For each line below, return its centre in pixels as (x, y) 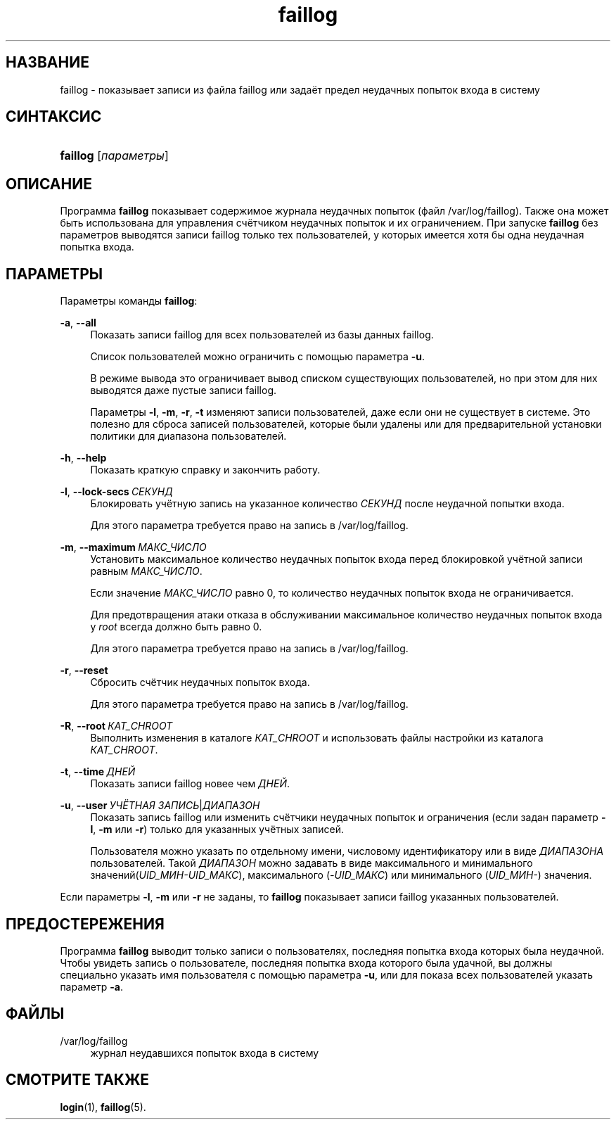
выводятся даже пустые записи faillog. (184, 390)
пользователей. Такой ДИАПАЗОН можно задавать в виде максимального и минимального (312, 863)
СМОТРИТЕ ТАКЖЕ (78, 1080)
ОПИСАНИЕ (49, 184)
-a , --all (78, 323)
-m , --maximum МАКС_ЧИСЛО (133, 547)
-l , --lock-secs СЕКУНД (116, 492)
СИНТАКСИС (54, 117)
